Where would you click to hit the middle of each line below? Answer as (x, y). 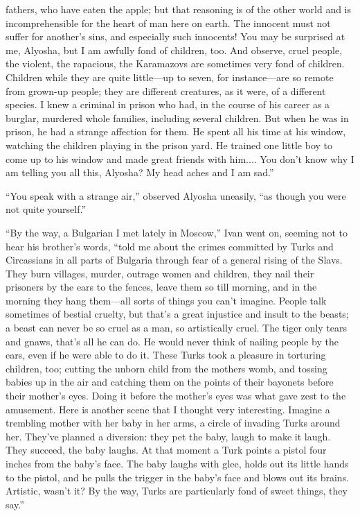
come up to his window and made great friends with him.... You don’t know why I (180, 158)
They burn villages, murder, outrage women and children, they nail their (160, 273)
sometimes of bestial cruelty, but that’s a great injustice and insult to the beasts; (177, 314)
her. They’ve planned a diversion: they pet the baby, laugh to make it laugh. (168, 436)
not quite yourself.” (46, 209)
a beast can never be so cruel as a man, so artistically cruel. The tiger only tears (176, 328)
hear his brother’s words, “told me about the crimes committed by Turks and (170, 246)
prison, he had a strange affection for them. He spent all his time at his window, (176, 131)
